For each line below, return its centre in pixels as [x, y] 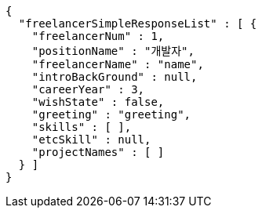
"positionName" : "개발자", [113, 51]
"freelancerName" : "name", [118, 64]
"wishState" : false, [98, 102]
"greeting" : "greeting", [111, 114]
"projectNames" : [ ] [98, 152]
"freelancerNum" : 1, [98, 36]
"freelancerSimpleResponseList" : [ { [138, 24]
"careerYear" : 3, [88, 89]
